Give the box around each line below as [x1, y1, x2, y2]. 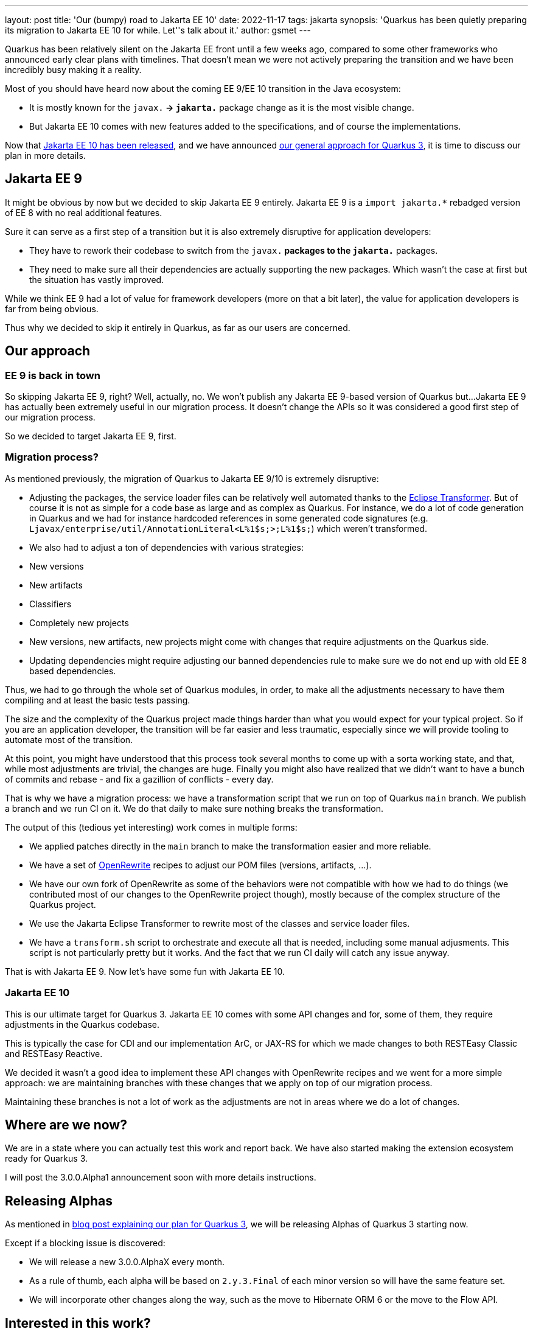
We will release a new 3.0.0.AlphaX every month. [29, 1257, 225, 1268]
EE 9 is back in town [5, 369, 100, 382]
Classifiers [29, 598, 72, 609]
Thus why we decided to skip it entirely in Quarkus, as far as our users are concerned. [5, 322, 350, 333]
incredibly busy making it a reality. [5, 65, 142, 75]
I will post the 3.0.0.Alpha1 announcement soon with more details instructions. [5, 1172, 316, 1183]
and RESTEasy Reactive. [5, 1048, 103, 1059]
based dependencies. [29, 665, 116, 676]
